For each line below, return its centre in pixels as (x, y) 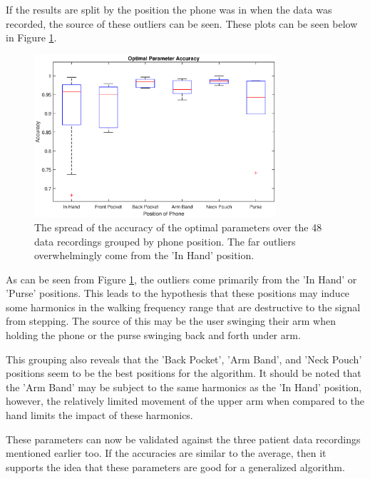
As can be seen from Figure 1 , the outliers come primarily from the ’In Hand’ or (181, 279)
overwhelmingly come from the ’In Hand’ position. (144, 255)
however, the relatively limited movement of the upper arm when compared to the (185, 401)
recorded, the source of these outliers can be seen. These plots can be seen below (182, 23)
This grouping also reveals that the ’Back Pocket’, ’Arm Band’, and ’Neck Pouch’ (184, 359)
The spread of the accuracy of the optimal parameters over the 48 (178, 227)
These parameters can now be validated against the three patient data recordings (183, 439)
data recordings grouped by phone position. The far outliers (165, 241)
